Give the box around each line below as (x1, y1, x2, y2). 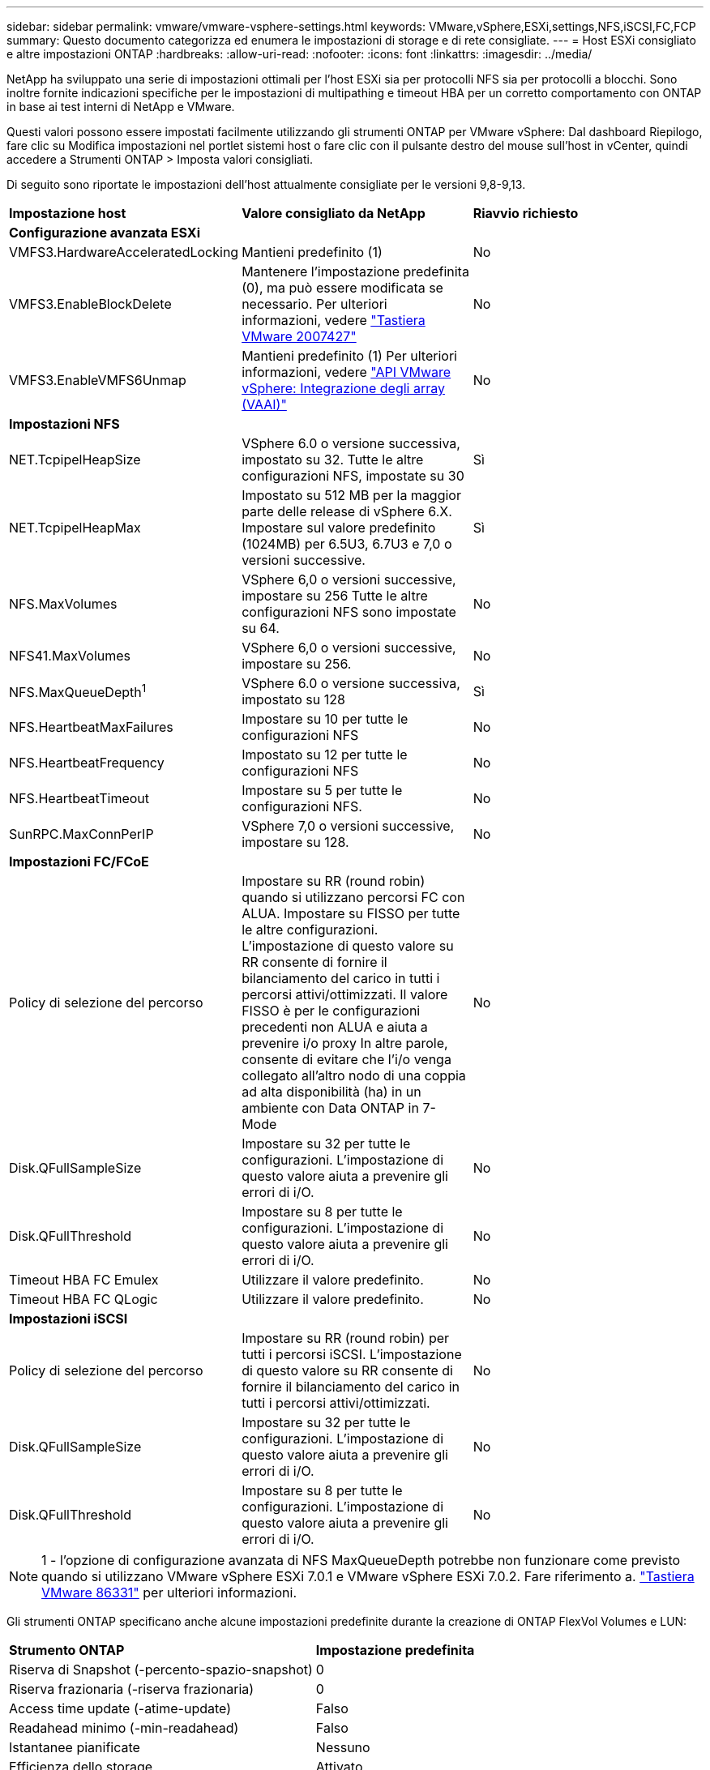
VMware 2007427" (242, 328, 357, 344)
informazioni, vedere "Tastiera (242, 312, 426, 328)
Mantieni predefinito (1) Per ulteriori (242, 348, 457, 364)
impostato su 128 (242, 691, 345, 708)
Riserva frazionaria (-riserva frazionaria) (9, 1681, 254, 1697)
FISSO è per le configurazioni (242, 1003, 421, 1019)
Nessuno (315, 1739, 370, 1755)
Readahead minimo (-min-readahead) (9, 1720, 239, 1736)
